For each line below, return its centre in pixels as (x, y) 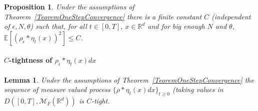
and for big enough (176, 26)
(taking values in (198, 89)
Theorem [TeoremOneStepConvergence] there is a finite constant (103, 16)
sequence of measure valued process (57, 89)
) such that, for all (58, 26)
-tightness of (31, 60)
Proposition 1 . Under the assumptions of (69, 6)
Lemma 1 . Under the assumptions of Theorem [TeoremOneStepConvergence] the (129, 79)
